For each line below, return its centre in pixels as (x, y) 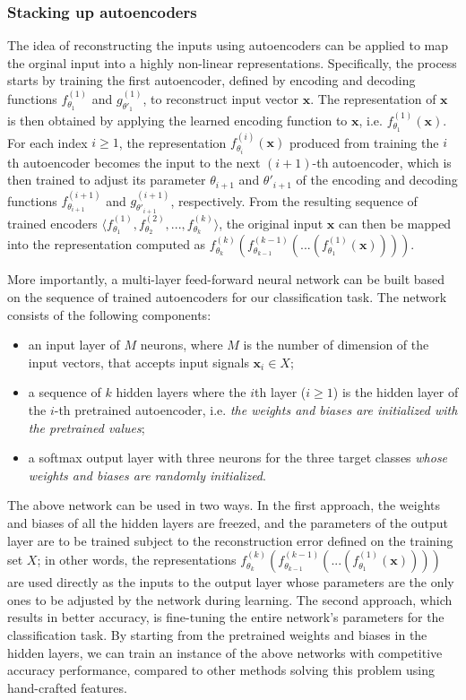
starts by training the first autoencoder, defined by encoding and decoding (211, 80)
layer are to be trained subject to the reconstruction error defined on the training (230, 540)
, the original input (271, 223)
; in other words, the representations (137, 560)
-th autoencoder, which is (382, 162)
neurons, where (181, 345)
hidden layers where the (181, 392)
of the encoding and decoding (377, 180)
